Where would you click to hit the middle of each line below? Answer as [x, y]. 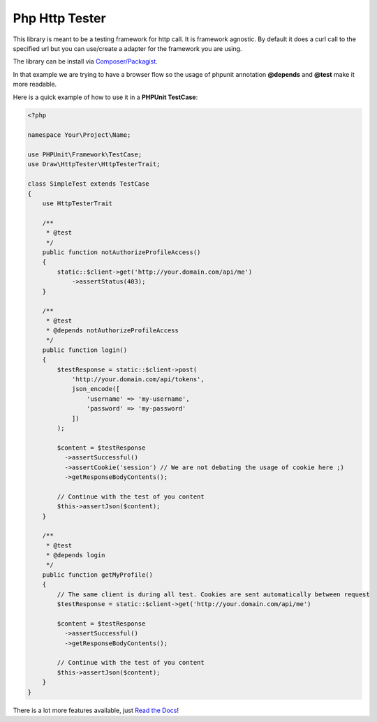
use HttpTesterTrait [77, 204]
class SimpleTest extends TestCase [88, 184]
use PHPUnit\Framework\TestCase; [85, 155]
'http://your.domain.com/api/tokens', [138, 380]
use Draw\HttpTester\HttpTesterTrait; [94, 164]
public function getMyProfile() [98, 575]
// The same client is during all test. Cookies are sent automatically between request [213, 594]
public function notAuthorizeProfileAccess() [121, 252]
